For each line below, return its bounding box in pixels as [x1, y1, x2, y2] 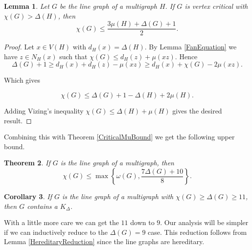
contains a [27, 201, 58, 211]
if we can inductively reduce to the [4, 227, 108, 237]
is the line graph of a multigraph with [62, 191, 174, 201]
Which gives [4, 75, 40, 85]
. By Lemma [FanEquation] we [144, 42, 237, 52]
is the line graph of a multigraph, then [60, 158, 174, 168]
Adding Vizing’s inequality [4, 106, 84, 116]
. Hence [175, 51, 198, 61]
